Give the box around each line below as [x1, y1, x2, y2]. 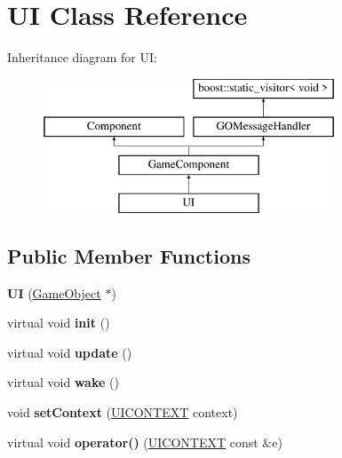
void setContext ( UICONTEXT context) [7, 403, 238, 422]
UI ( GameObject [7, 283, 101, 302]
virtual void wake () [7, 373, 119, 391]
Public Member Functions [7, 241, 251, 269]
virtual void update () [7, 343, 132, 361]
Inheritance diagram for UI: [7, 48, 157, 67]
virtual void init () [7, 313, 110, 332]
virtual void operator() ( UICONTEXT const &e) [7, 432, 282, 451]
